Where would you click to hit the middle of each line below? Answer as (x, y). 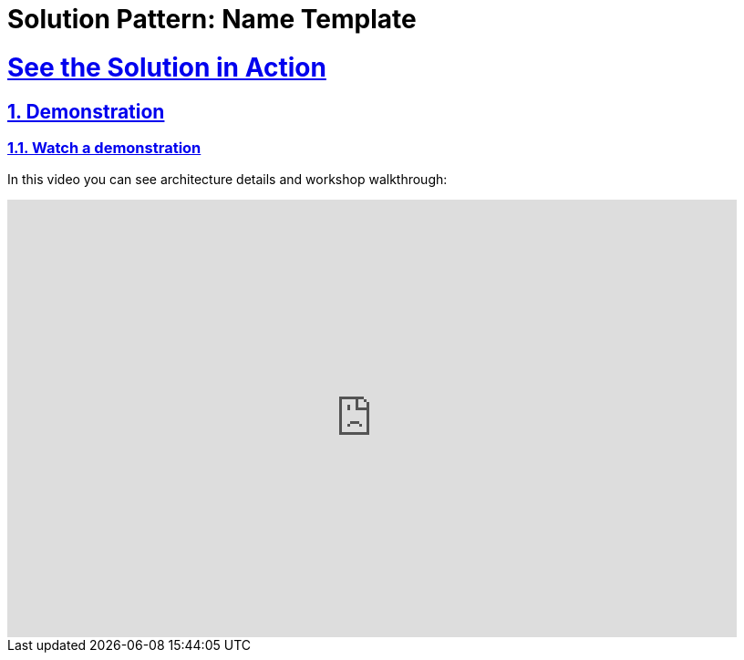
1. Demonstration (86, 111)
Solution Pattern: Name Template (212, 19)
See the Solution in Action (167, 67)
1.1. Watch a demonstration (104, 147)
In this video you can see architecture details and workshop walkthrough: (227, 180)
